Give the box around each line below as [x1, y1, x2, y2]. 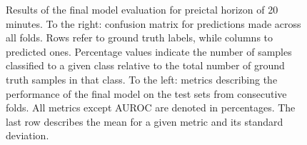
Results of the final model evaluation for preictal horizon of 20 [6, 2, 278, 16]
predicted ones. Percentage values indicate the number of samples [6, 44, 292, 59]
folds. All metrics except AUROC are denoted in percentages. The [6, 100, 296, 115]
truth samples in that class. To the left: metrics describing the [6, 71, 278, 86]
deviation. [6, 128, 49, 143]
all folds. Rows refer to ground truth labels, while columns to [6, 30, 273, 45]
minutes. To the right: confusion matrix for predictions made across [6, 16, 301, 31]
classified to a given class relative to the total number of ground [6, 58, 285, 73]
